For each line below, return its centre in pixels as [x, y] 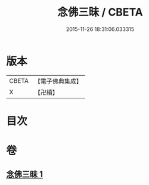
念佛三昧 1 [25, 175]
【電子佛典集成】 [58, 81]
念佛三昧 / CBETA [100, 12]
